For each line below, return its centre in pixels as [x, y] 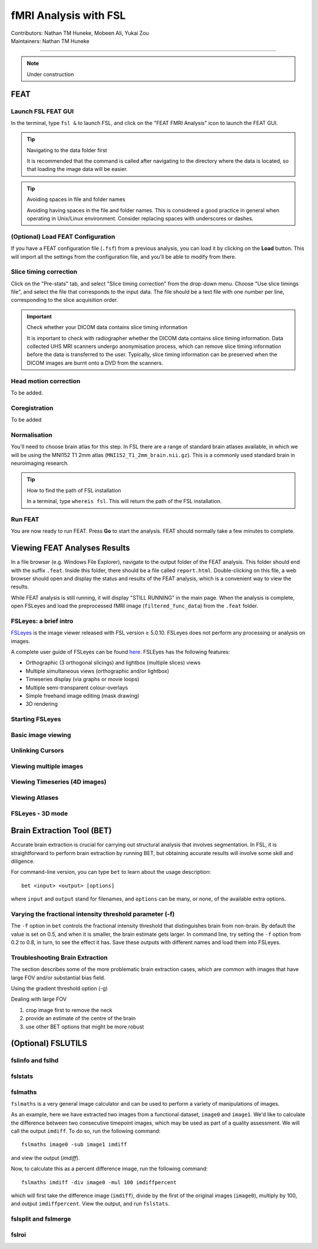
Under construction [50, 74]
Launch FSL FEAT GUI [42, 111]
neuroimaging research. [40, 463]
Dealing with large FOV [39, 999]
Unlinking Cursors [37, 751]
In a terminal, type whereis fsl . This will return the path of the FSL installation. [124, 501]
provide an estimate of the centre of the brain [81, 1018]
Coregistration [32, 408]
